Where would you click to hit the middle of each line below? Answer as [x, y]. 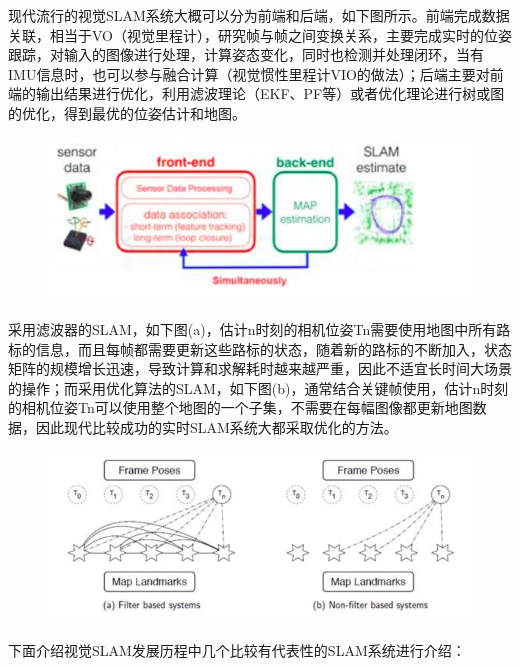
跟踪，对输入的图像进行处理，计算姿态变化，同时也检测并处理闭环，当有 [246, 54]
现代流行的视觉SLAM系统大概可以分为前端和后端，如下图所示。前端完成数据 [259, 15]
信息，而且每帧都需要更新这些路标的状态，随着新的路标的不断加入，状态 [273, 348]
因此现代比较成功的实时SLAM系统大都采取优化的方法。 [216, 427]
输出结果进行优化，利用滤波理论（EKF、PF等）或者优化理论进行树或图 [270, 93]
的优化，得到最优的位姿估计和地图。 [127, 112]
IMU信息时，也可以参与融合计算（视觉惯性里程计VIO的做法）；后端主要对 [249, 73]
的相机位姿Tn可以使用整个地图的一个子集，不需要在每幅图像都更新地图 [240, 407]
